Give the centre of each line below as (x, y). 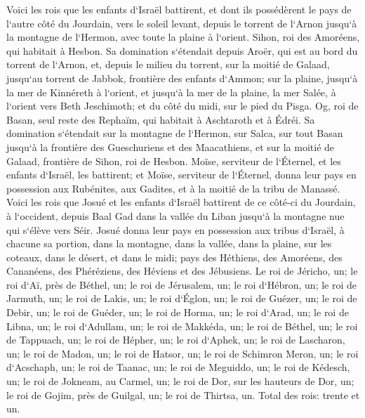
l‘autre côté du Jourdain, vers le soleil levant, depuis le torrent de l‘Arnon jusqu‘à (182, 23)
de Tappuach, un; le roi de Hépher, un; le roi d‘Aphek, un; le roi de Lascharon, (176, 340)
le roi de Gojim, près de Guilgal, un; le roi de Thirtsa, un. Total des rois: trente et (183, 394)
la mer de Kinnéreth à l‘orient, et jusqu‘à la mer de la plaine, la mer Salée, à (171, 92)
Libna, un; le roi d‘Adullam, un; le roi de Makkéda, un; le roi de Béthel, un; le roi (182, 326)
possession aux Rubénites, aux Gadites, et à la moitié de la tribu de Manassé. (173, 188)
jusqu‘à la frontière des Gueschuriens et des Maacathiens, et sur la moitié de (171, 146)
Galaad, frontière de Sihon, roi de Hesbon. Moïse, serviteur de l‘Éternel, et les (174, 161)
